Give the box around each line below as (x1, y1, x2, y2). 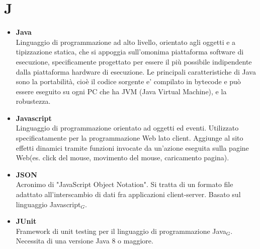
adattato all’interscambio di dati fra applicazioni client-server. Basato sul (16, 189, 241, 200)
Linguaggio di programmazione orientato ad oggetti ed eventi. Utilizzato (16, 122, 239, 133)
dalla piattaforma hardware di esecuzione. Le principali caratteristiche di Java (16, 66, 256, 77)
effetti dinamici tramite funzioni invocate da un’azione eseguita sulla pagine (16, 142, 249, 153)
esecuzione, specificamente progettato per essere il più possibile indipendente (16, 56, 252, 67)
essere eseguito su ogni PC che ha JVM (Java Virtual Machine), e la (16, 86, 227, 96)
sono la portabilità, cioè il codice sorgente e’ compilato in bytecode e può (16, 76, 241, 87)
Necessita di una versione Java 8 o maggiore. (16, 235, 153, 246)
